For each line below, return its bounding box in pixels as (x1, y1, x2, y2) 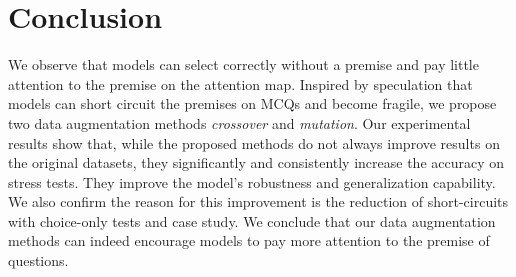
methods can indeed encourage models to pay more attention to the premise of (8, 230, 490, 251)
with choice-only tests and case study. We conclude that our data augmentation (8, 210, 496, 231)
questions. (8, 250, 69, 271)
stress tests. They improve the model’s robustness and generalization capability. (8, 171, 496, 192)
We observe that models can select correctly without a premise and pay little (8, 54, 479, 75)
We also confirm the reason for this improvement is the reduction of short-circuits (8, 191, 509, 212)
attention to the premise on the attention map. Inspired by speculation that (8, 73, 473, 94)
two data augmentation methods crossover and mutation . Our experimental (8, 112, 471, 133)
